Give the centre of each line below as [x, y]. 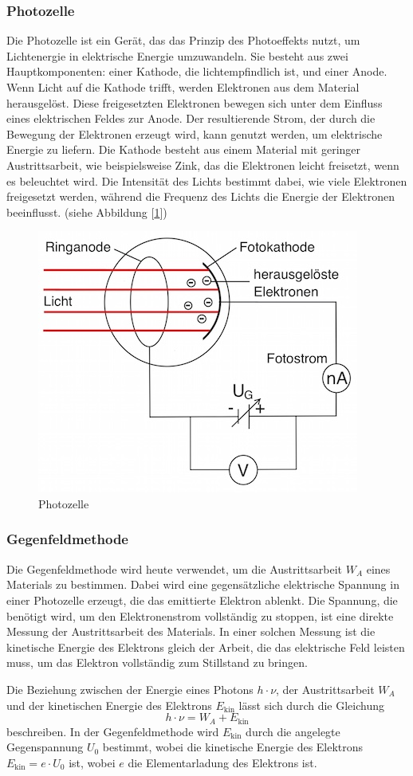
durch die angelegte [293, 731]
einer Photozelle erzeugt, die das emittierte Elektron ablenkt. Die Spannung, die [202, 600]
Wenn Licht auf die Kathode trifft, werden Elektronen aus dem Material [183, 87]
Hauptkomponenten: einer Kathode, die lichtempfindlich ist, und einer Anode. [197, 71]
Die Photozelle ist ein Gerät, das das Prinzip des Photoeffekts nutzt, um [183, 40]
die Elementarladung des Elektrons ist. [222, 762]
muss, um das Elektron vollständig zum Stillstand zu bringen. [157, 662]
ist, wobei [92, 762]
